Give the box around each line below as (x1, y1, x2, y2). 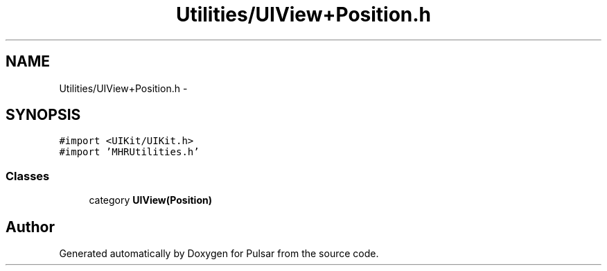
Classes (6, 168, 50, 183)
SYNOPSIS (6, 106, 81, 124)
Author (6, 218, 55, 236)
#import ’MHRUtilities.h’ (59, 146, 200, 158)
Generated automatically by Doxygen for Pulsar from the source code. (59, 247, 379, 260)
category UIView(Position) (89, 194, 212, 207)
